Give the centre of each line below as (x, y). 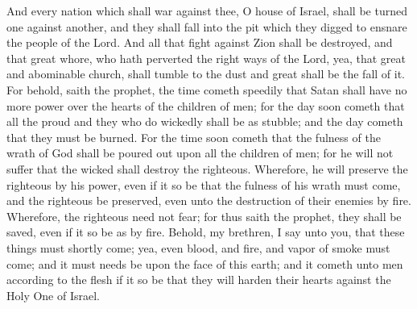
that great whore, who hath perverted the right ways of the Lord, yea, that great (206, 58)
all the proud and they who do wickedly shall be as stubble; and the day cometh (205, 121)
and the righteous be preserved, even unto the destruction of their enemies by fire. (209, 200)
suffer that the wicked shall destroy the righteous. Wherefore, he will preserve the (207, 168)
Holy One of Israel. (54, 295)
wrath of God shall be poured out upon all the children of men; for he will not (200, 153)
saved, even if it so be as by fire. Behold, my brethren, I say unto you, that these (206, 232)
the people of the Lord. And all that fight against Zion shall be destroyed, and (200, 42)
